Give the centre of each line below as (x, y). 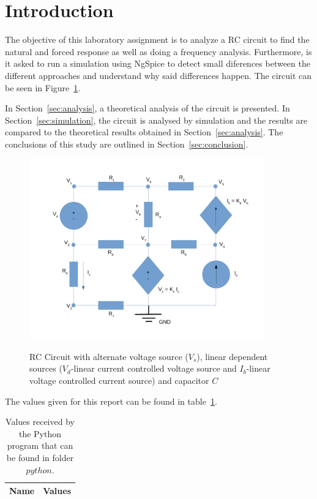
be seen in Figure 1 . (43, 87)
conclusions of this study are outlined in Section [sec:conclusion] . (127, 144)
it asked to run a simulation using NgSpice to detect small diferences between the (158, 63)
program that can (40, 445)
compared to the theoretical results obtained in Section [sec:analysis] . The (144, 132)
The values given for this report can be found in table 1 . (111, 401)
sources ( (46, 368)
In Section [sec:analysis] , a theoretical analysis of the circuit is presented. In (147, 108)
